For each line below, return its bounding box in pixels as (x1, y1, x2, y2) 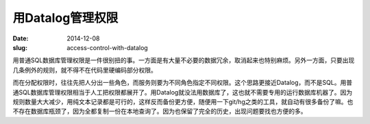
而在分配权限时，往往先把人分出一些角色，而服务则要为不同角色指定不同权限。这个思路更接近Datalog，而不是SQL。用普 (12, 79, 353, 87)
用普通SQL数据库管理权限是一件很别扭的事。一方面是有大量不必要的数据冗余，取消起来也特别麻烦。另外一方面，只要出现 (12, 56, 355, 64)
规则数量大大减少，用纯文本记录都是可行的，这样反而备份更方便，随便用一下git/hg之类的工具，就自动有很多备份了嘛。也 (12, 97, 354, 106)
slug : (12, 43, 27, 51)
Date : (12, 34, 29, 42)
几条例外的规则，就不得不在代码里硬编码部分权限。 (12, 66, 157, 74)
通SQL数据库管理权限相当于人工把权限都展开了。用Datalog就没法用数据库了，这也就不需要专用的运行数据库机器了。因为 (12, 88, 353, 96)
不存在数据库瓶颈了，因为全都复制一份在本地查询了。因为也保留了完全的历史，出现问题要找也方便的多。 (12, 107, 307, 116)
